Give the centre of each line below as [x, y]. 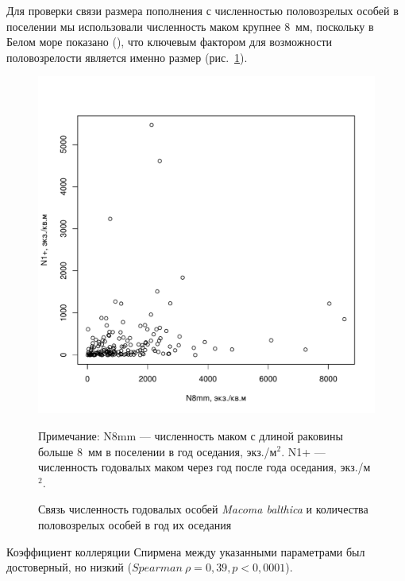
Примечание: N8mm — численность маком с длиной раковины [191, 435]
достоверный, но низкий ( [69, 567]
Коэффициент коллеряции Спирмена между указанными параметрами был [186, 551]
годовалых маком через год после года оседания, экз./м [236, 467]
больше [56, 451]
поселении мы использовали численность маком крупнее [144, 26]
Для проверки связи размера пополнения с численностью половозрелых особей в [202, 10]
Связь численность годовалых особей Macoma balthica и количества [203, 509]
